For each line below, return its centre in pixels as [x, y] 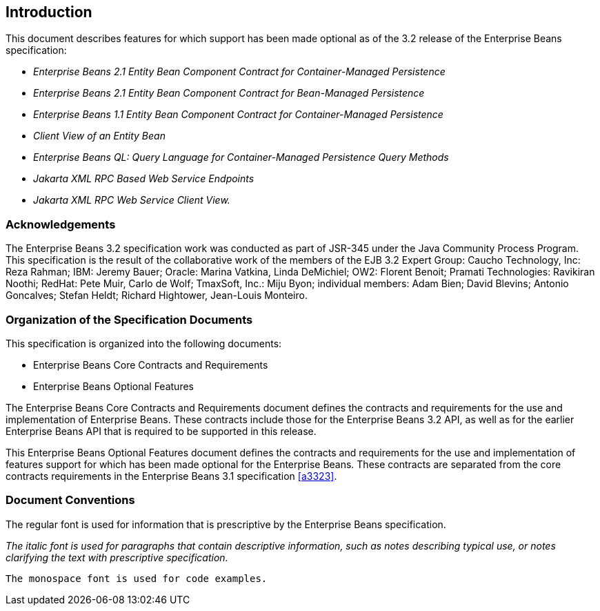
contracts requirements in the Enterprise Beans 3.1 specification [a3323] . [171, 476]
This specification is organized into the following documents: [144, 343]
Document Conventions [70, 500]
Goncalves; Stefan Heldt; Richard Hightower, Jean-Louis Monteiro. [157, 295]
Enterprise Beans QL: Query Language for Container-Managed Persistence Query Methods [241, 157]
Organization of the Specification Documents [129, 319]
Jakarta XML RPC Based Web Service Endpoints [144, 179]
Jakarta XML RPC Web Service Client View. [132, 200]
